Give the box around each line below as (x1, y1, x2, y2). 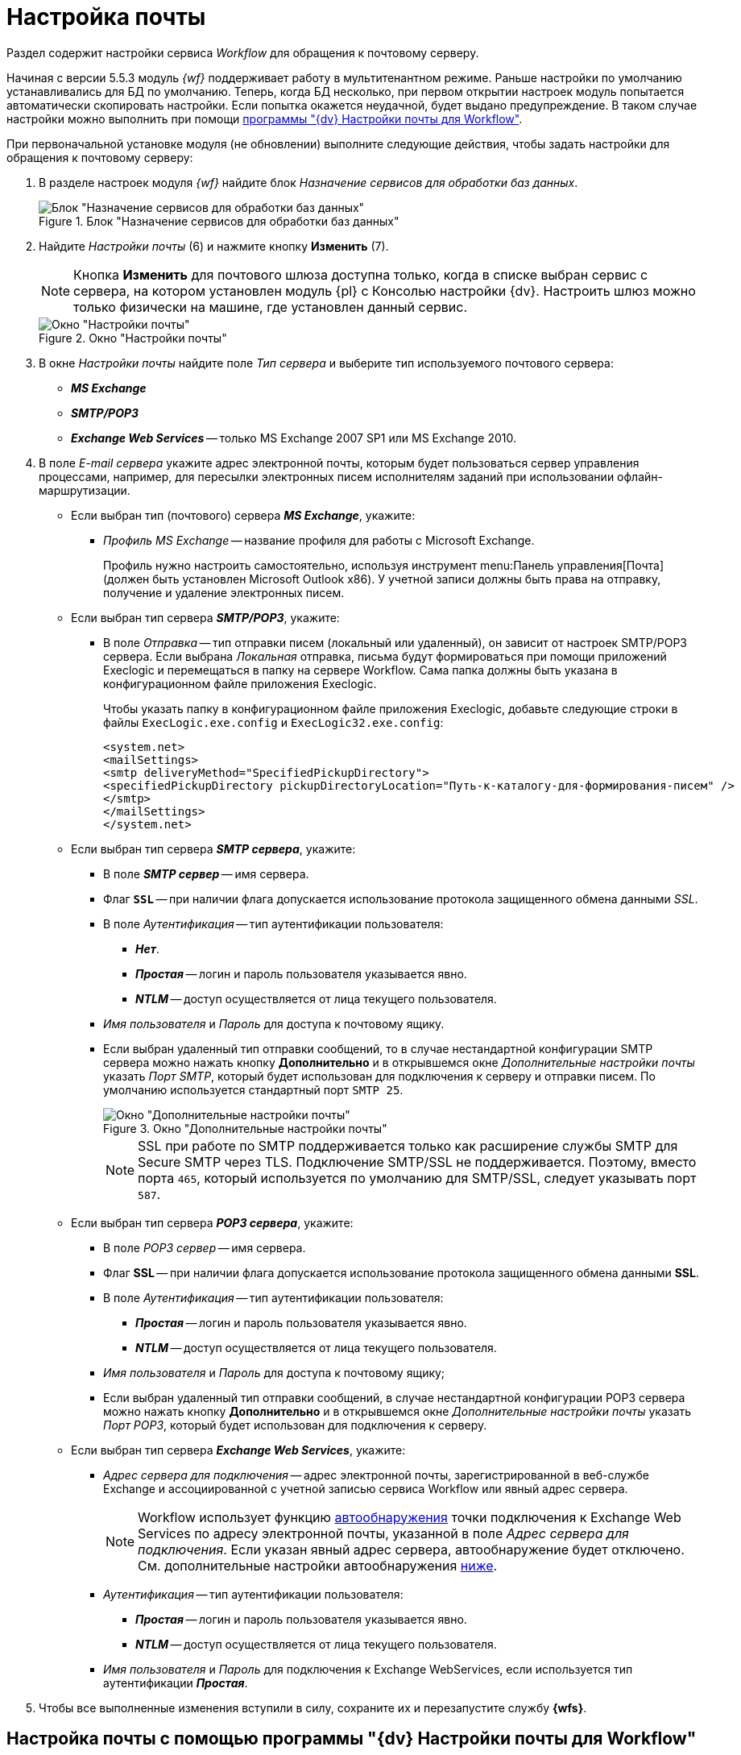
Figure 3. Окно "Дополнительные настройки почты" (103, 1121, 387, 1135)
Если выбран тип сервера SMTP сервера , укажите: (71, 841, 356, 856)
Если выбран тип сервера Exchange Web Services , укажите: (71, 1442, 406, 1457)
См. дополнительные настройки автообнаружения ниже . (138, 1557, 498, 1574)
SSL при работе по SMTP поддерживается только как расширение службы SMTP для (138, 1137, 678, 1154)
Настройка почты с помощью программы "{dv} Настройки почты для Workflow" (6, 1728, 697, 1749)
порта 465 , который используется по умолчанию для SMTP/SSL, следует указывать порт (138, 1169, 697, 1186)
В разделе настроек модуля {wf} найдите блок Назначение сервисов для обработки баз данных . (39, 175, 578, 189)
